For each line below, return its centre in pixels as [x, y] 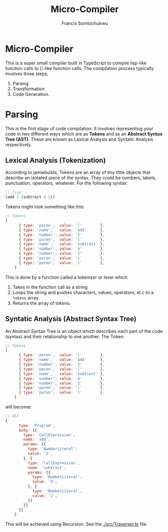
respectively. [18, 144]
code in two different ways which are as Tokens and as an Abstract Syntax [84, 134]
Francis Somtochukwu [85, 23]
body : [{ [28, 430]
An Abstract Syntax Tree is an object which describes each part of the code [84, 331]
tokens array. [26, 298]
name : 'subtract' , [47, 467]
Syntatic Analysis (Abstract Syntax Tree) [71, 319]
